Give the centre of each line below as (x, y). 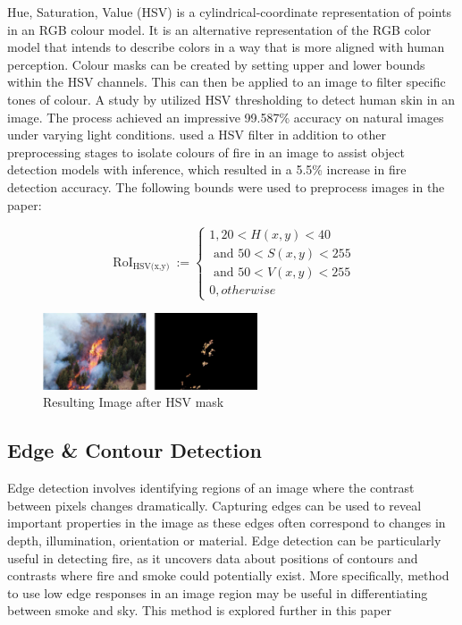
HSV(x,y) (151, 267)
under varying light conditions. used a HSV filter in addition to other (197, 135)
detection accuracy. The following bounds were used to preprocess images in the (226, 186)
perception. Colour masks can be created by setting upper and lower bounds (216, 64)
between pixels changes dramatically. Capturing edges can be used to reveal (214, 505)
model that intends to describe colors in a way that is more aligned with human (226, 47)
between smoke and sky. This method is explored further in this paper (199, 610)
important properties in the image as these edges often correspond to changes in (227, 523)
